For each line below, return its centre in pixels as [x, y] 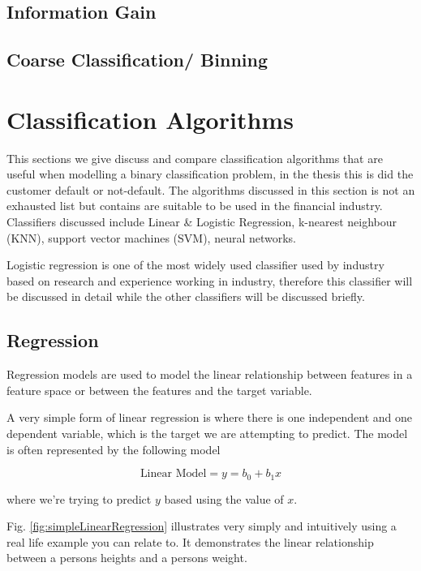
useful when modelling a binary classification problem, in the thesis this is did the [210, 174]
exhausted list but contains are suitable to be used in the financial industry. [195, 206]
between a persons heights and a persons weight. [127, 558]
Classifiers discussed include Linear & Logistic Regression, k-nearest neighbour [202, 222]
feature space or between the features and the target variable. [159, 390]
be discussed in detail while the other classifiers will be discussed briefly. [186, 296]
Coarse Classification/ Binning [137, 60]
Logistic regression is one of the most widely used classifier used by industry [195, 265]
